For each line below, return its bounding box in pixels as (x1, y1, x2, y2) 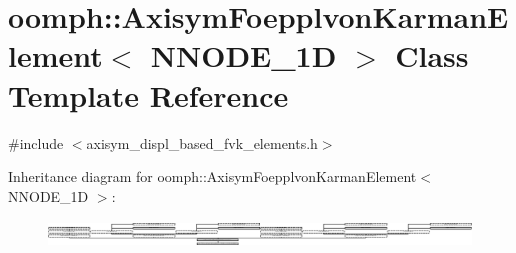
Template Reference (8, 74, 289, 115)
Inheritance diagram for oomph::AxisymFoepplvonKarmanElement (8, 166, 417, 187)
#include (8, 132, 64, 153)
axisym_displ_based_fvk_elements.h (86, 132, 318, 153)
